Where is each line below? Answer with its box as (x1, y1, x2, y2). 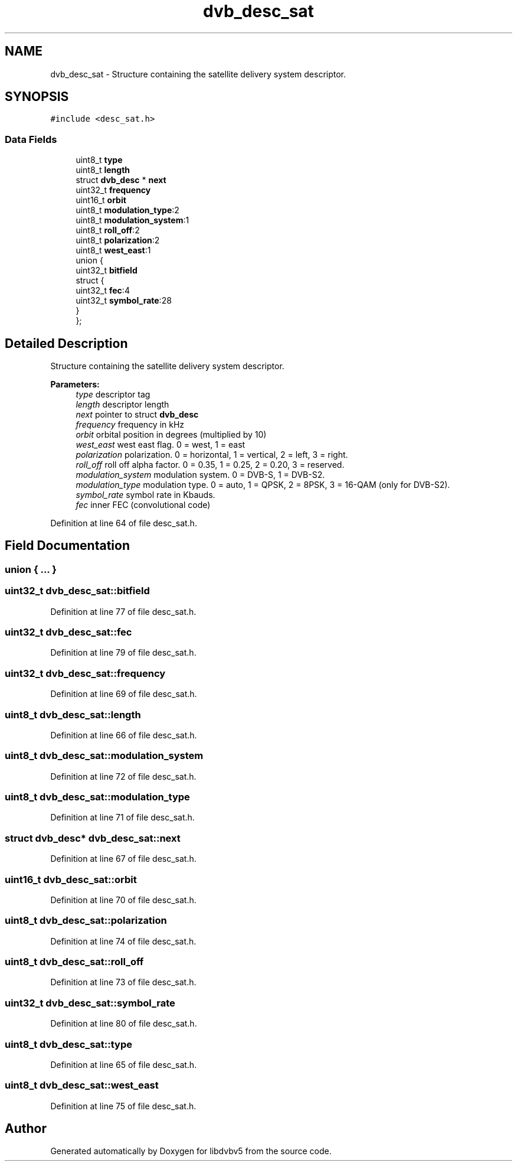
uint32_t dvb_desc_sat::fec (5, 626, 132, 638)
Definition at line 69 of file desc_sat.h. (50, 689, 197, 699)
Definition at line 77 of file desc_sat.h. (50, 606, 197, 617)
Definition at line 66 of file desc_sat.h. (50, 729, 197, 740)
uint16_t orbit (76, 195, 126, 206)
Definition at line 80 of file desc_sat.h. (50, 1018, 197, 1029)
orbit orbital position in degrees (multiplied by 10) (76, 429, 267, 440)
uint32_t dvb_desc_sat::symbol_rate (5, 996, 175, 1009)
